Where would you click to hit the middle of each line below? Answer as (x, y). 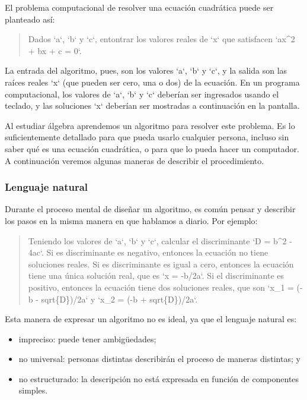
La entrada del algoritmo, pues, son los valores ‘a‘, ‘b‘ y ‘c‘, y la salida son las (146, 70)
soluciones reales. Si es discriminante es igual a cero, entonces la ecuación (161, 264)
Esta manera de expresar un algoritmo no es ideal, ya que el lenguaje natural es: (151, 319)
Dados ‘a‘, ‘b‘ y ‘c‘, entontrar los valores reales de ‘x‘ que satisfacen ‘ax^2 (162, 39)
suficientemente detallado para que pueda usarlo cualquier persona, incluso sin (147, 137)
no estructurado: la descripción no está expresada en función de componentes (159, 378)
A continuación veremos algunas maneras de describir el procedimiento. (135, 160)
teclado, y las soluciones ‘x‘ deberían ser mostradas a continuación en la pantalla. (152, 105)
